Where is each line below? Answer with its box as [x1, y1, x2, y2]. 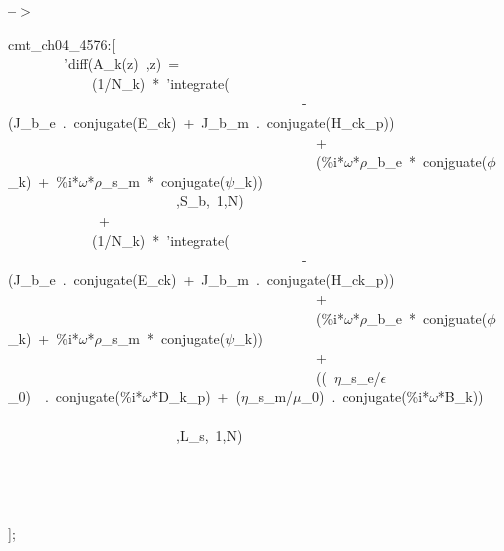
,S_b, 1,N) [175, 190, 244, 211]
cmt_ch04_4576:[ [8, 33, 116, 54]
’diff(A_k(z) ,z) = [63, 53, 180, 74]
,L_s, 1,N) [175, 425, 243, 446]
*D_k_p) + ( [151, 386, 241, 407]
